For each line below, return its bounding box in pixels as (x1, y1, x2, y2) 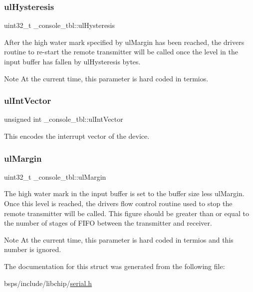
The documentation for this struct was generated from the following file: (4, 261, 225, 271)
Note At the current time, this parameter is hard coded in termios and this (4, 234, 234, 245)
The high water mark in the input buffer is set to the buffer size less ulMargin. (4, 188, 245, 199)
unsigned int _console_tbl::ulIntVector (4, 114, 123, 124)
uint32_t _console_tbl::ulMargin (4, 171, 106, 182)
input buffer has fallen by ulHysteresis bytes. (4, 56, 141, 66)
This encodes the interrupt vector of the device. (4, 131, 150, 141)
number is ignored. (4, 244, 61, 255)
